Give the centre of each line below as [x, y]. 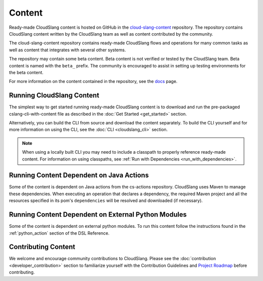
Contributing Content [42, 247]
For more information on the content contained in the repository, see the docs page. [93, 81]
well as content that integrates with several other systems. [67, 50]
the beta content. [26, 72]
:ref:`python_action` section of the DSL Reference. [59, 233]
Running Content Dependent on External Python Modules [98, 215]
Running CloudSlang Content [54, 95]
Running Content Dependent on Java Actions [79, 175]
